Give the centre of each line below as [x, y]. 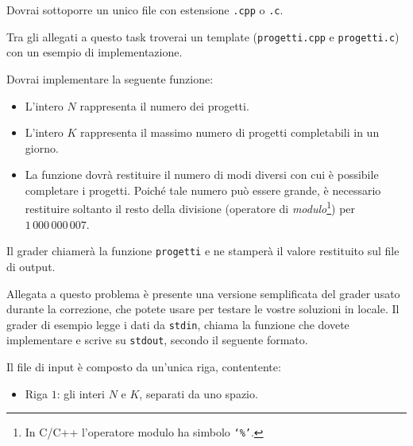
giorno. [42, 147]
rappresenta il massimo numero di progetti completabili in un [230, 132]
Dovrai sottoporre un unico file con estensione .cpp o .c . [145, 10]
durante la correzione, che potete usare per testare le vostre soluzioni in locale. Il [203, 309]
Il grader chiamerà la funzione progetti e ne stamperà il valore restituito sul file [203, 251]
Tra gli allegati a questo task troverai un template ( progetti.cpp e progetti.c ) [203, 36]
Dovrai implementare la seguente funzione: [110, 78]
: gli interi [81, 393]
